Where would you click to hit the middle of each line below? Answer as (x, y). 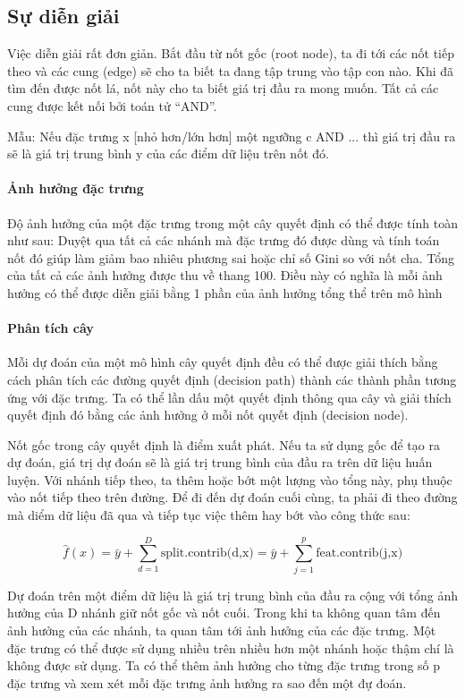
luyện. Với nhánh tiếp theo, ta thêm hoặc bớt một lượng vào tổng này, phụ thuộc (230, 479)
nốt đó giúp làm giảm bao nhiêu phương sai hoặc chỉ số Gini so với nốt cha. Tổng (231, 257)
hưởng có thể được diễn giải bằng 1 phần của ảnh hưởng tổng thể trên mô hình (225, 292)
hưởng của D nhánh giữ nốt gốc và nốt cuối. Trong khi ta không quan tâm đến (224, 613)
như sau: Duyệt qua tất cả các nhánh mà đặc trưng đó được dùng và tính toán (224, 240)
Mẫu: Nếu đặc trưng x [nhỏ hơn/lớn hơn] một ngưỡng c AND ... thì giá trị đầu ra (232, 136)
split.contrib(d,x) (207, 553)
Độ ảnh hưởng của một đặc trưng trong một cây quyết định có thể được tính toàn (232, 222)
